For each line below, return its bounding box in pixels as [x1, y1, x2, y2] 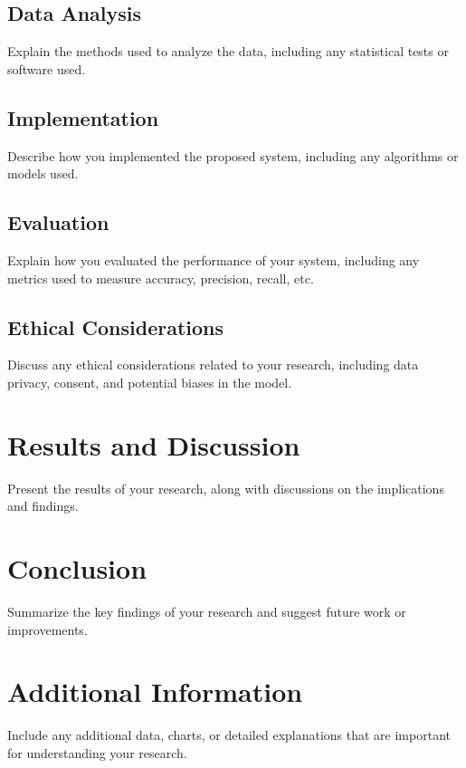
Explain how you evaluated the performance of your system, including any [7, 250, 420, 269]
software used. [7, 59, 86, 78]
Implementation [7, 103, 159, 131]
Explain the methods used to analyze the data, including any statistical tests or [7, 42, 449, 61]
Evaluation [7, 208, 109, 236]
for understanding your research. [7, 743, 187, 762]
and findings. [7, 496, 79, 515]
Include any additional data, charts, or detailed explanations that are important [7, 725, 451, 744]
